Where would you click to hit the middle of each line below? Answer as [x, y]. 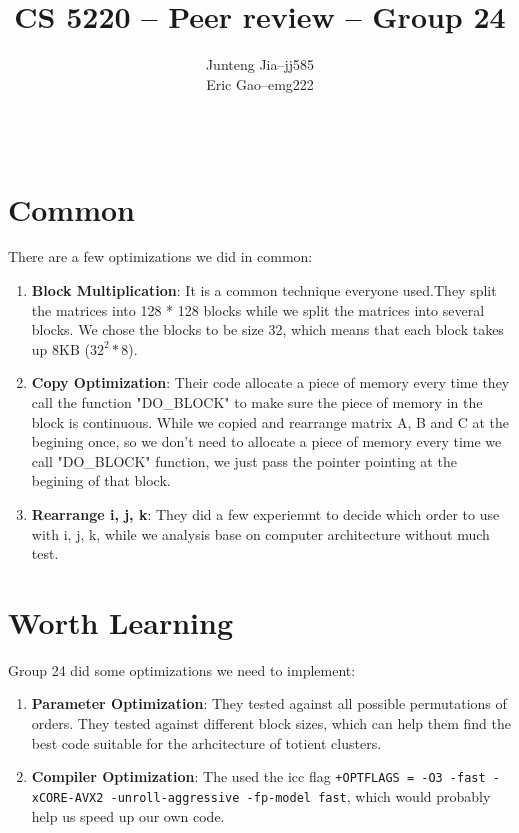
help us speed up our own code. [128, 815]
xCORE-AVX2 [67, 797]
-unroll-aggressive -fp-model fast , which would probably [300, 795]
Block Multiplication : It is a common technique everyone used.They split [264, 290]
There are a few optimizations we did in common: [160, 256]
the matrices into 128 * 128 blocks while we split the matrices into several [258, 309]
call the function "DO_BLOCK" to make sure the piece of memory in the [257, 402]
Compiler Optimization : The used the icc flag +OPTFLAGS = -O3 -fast [258, 776]
